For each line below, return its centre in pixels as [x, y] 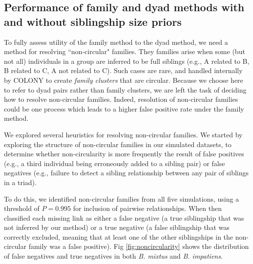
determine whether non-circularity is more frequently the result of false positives [124, 154]
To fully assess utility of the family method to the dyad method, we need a [116, 42]
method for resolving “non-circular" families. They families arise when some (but [125, 51]
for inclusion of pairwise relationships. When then [147, 208]
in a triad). [20, 182]
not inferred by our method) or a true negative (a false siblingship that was [117, 227]
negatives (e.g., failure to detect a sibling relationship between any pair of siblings [126, 173]
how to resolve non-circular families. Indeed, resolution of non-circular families [121, 99]
